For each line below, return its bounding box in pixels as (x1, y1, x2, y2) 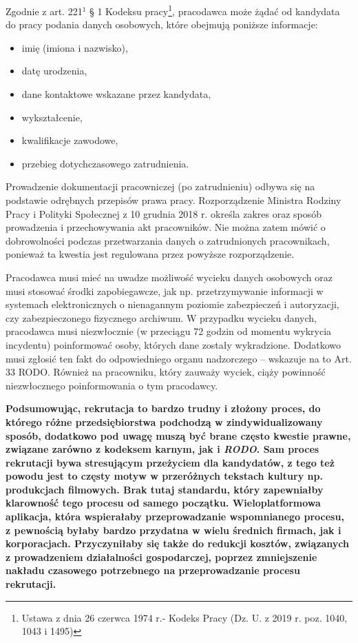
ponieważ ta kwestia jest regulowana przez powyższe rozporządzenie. (6, 247, 295, 261)
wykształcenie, (21, 110, 83, 124)
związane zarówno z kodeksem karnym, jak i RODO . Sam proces (6, 442, 319, 456)
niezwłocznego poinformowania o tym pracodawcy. (6, 378, 218, 392)
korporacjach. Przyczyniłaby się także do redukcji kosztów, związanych (6, 536, 350, 551)
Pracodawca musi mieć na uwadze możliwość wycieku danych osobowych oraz (6, 269, 333, 284)
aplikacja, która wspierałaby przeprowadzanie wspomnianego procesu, (6, 509, 344, 524)
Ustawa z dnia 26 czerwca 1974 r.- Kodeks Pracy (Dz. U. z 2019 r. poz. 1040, (21, 610, 348, 624)
